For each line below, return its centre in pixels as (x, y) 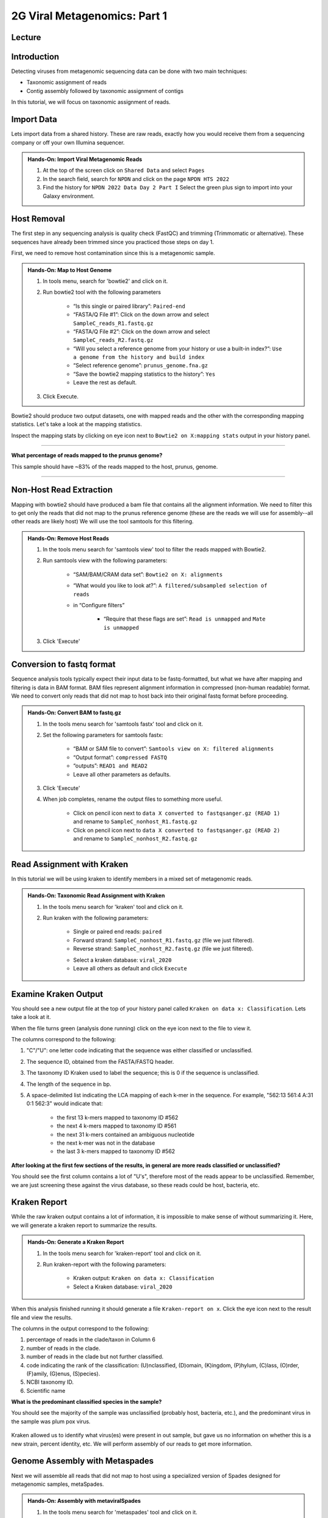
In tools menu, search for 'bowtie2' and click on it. (105, 281)
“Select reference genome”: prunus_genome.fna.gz (141, 366)
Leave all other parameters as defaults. (122, 774)
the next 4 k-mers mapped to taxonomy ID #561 (116, 1126)
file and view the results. (42, 1317)
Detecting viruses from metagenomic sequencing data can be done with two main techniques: (129, 71)
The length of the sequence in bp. (69, 1084)
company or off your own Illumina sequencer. (68, 142)
